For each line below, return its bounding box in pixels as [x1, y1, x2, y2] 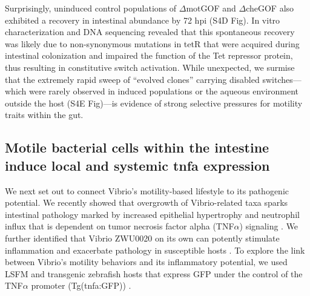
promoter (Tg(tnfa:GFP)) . [31, 279, 131, 292]
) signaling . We [239, 220, 298, 232]
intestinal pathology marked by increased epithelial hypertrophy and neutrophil [5, 208, 300, 220]
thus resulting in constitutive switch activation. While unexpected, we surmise [5, 61, 295, 73]
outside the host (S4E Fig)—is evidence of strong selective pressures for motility [5, 96, 303, 109]
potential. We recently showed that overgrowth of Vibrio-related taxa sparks [5, 196, 288, 209]
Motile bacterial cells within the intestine [5, 138, 269, 157]
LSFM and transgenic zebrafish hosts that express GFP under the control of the [5, 267, 303, 280]
